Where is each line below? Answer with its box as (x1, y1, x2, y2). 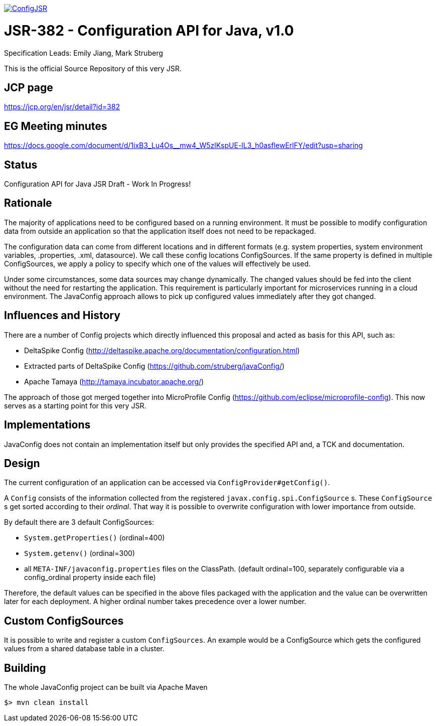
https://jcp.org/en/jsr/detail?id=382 (4, 102, 120, 111)
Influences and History (4, 309, 120, 322)
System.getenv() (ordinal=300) (24, 549, 135, 558)
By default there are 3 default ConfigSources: (4, 518, 154, 527)
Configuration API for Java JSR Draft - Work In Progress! (4, 180, 191, 189)
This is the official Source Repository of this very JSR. (4, 64, 182, 73)
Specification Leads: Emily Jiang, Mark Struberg (4, 48, 163, 57)
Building (4, 661, 46, 674)
